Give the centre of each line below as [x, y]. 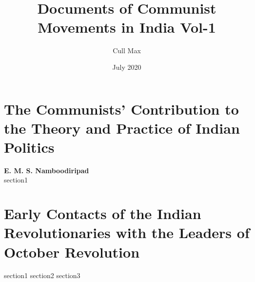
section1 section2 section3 [42, 275]
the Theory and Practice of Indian [122, 128]
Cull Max [127, 50]
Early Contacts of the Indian [103, 213]
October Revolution [72, 252]
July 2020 [127, 67]
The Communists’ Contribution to [121, 109]
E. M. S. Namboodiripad [47, 170]
